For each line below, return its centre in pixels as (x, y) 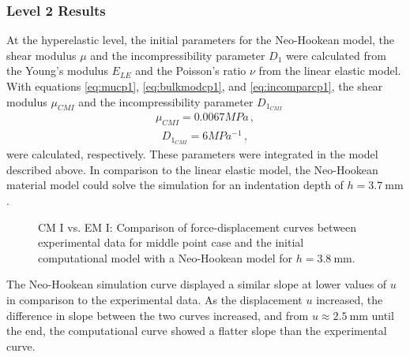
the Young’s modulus (57, 71)
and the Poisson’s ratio (191, 71)
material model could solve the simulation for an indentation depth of (175, 185)
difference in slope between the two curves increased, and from (158, 315)
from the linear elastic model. (330, 71)
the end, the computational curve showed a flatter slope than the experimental (197, 331)
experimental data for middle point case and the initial (171, 242)
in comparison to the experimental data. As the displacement (154, 299)
